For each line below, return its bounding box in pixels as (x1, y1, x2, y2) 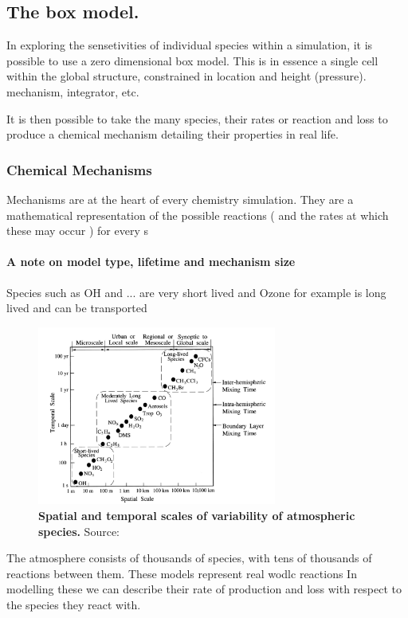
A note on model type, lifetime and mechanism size (6, 253, 296, 270)
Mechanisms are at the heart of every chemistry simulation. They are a (6, 190, 354, 207)
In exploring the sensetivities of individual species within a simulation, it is (6, 37, 373, 53)
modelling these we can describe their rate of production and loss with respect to (6, 581, 402, 597)
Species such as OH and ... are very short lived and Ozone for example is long (6, 284, 386, 300)
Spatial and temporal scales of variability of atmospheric (38, 507, 355, 523)
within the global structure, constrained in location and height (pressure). (6, 68, 367, 84)
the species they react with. (6, 596, 141, 612)
